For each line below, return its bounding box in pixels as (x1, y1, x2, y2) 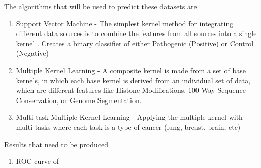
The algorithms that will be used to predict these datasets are (4, 1, 197, 11)
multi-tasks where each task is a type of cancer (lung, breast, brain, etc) (16, 121, 241, 132)
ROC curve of (16, 156, 59, 166)
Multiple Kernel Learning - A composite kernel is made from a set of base (16, 64, 246, 75)
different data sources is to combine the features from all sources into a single (16, 28, 257, 39)
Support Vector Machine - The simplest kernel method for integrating (16, 18, 234, 28)
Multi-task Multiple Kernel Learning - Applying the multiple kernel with (16, 112, 243, 122)
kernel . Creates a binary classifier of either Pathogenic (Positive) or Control (16, 38, 254, 48)
